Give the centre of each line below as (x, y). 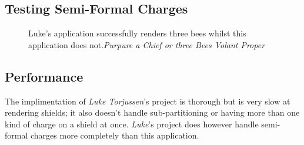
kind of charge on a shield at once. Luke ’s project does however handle (132, 124)
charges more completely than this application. (115, 135)
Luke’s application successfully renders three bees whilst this (137, 33)
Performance (44, 76)
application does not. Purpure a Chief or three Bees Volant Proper (147, 44)
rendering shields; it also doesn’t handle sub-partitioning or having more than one (152, 112)
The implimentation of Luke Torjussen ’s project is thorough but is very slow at (148, 101)
